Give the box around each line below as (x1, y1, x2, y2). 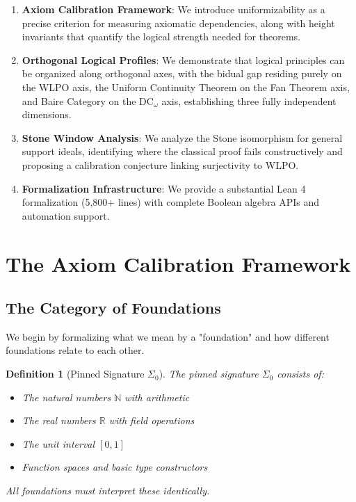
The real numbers (22, 413, 96, 428)
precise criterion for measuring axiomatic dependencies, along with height (22, 15, 335, 30)
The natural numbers (22, 389, 111, 404)
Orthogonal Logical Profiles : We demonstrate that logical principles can (22, 52, 345, 67)
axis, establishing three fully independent (161, 93, 337, 108)
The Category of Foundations (6, 297, 221, 318)
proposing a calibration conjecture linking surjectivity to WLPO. (22, 157, 299, 172)
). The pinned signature (159, 366, 259, 381)
